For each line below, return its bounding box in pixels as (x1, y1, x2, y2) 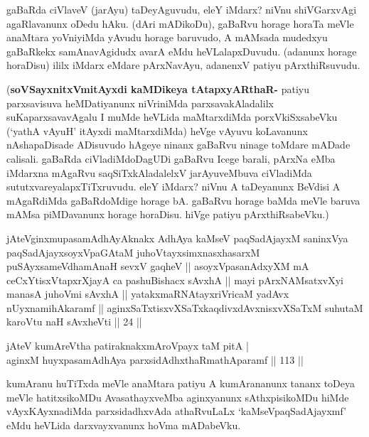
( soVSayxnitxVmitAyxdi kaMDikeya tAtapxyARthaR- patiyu (6, 81, 309, 96)
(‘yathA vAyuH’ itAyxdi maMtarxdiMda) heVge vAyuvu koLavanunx (6, 123, 308, 138)
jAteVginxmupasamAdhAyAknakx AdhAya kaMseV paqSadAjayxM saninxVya (6, 230, 348, 245)
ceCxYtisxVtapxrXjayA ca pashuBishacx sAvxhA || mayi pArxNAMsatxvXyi (6, 272, 343, 287)
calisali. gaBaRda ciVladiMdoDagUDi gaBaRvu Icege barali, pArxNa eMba (6, 151, 336, 166)
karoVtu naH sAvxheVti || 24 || (6, 314, 142, 329)
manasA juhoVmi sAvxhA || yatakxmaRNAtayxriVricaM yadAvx (6, 286, 289, 301)
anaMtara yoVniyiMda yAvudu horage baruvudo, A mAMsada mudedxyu (6, 30, 328, 45)
